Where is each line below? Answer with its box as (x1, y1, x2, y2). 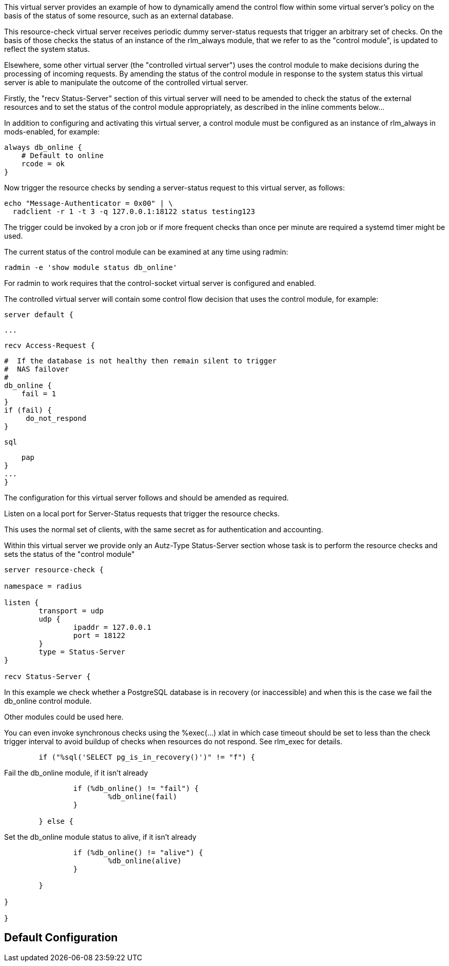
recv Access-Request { (4, 341, 95, 350)
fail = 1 (21, 390, 56, 398)
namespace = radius (4, 582, 82, 590)
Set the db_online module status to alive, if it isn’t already (4, 833, 197, 841)
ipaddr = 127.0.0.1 (73, 623, 151, 631)
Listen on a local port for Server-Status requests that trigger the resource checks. (4, 509, 280, 518)
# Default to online (21, 151, 104, 160)
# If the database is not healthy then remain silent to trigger (4, 357, 277, 365)
